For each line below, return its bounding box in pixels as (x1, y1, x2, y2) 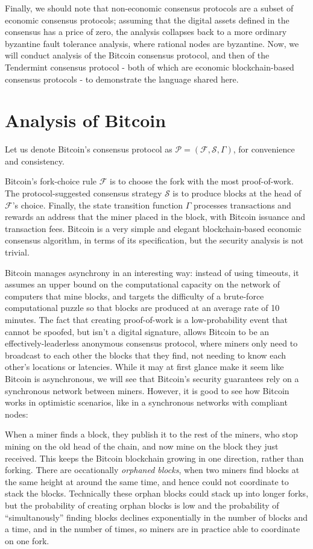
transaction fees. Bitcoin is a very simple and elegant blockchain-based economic (5, 222, 302, 234)
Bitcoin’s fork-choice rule (5, 175, 97, 187)
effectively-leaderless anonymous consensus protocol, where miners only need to (5, 337, 298, 350)
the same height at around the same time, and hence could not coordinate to (5, 475, 289, 488)
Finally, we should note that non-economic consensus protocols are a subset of (5, 2, 294, 14)
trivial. (5, 246, 30, 259)
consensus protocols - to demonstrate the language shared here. (5, 72, 239, 85)
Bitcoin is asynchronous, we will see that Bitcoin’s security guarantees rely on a (5, 372, 299, 384)
